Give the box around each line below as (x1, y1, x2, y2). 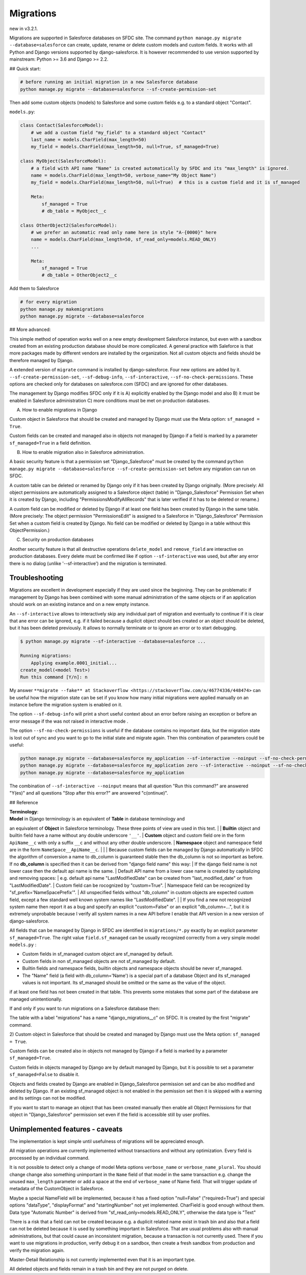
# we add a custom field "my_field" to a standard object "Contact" (31, 130, 206, 135)
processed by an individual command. (9, 1155, 90, 1161)
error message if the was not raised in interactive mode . (9, 718, 129, 724)
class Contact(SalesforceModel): (20, 122, 104, 129)
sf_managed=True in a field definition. (9, 440, 92, 446)
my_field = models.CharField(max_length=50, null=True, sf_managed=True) (31, 144, 219, 150)
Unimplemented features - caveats (9, 1125, 123, 1133)
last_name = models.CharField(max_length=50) (31, 137, 147, 143)
